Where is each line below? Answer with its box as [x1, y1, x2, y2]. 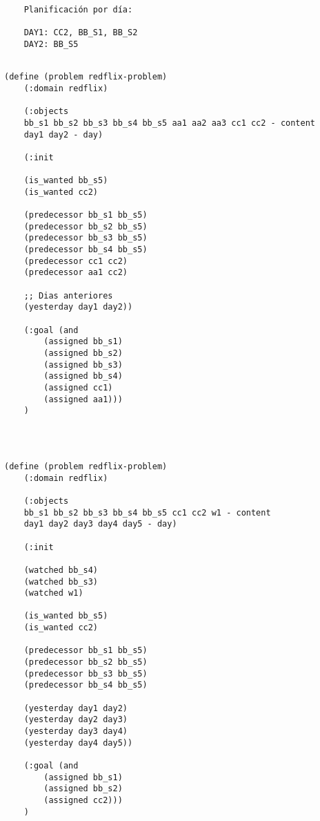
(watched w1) [23, 588, 83, 598]
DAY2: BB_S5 [23, 39, 79, 49]
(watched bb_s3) [23, 576, 99, 587]
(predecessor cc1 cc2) [23, 256, 128, 266]
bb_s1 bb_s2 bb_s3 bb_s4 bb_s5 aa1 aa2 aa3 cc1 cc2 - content [23, 117, 316, 128]
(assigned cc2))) [43, 795, 123, 805]
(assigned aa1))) [43, 394, 123, 404]
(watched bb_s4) [23, 565, 99, 575]
